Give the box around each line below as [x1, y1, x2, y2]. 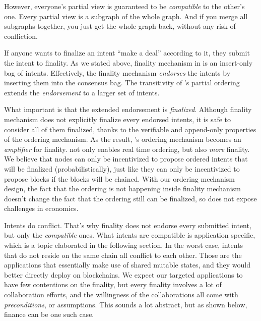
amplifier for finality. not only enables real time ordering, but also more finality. [4, 143, 250, 154]
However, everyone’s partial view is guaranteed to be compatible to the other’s [4, 1, 245, 11]
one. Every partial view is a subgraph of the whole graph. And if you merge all [4, 11, 248, 21]
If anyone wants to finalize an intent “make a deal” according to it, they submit [4, 47, 250, 58]
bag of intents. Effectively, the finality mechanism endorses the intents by [4, 67, 231, 78]
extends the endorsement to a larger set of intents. [4, 87, 160, 97]
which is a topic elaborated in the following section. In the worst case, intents [4, 240, 243, 250]
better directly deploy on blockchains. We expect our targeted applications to [4, 269, 243, 280]
